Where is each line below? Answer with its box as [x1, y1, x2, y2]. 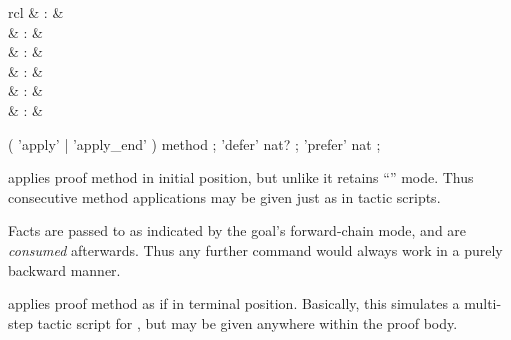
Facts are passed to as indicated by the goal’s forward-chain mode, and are [8, 220, 467, 241]
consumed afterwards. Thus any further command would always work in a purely [8, 239, 503, 260]
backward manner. [8, 259, 121, 280]
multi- [464, 293, 502, 314]
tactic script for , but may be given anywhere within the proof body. [37, 312, 458, 333]
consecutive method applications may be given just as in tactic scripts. [8, 186, 441, 207]
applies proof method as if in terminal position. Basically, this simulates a [8, 293, 460, 314]
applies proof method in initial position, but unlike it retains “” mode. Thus [8, 167, 474, 188]
